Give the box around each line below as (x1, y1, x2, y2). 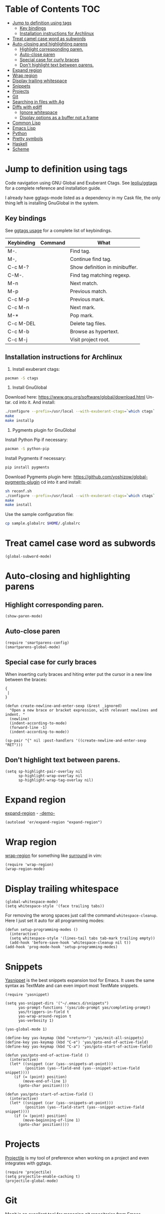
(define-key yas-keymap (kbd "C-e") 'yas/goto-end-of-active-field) (5, 1040, 149, 1045)
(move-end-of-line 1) (23, 1079, 67, 1084)
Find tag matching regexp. (69, 271, 131, 278)
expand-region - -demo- (5, 810, 55, 816)
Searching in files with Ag (12, 99, 65, 104)
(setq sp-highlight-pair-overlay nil (5, 769, 83, 774)
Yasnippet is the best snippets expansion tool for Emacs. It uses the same (5, 977, 155, 983)
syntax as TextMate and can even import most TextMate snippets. (5, 983, 139, 989)
